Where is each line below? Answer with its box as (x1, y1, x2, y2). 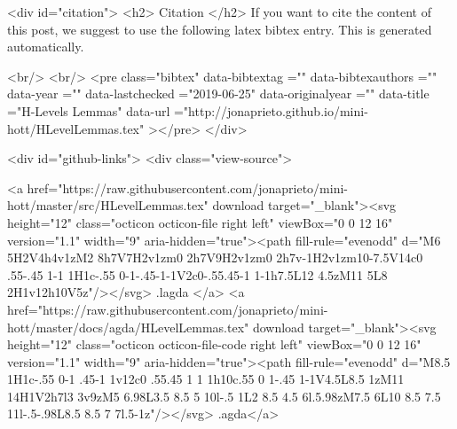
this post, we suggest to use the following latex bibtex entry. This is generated (7, 19, 432, 38)
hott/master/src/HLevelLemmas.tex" (7, 196, 209, 214)
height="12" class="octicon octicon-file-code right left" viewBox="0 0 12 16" (7, 335, 422, 354)
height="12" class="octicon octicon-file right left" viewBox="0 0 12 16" (7, 213, 393, 231)
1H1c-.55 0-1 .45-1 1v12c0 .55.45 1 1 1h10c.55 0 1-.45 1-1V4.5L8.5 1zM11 (7, 370, 405, 388)
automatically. (7, 37, 84, 56)
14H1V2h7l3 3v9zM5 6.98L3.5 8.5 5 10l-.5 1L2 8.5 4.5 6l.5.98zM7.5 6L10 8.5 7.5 (7, 386, 441, 405)
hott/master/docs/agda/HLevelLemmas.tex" (7, 317, 249, 336)
